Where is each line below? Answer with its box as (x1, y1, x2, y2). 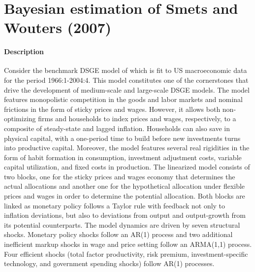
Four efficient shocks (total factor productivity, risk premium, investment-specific (4, 248, 248, 259)
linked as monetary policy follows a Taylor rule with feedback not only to (4, 200, 225, 210)
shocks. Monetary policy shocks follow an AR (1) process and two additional (4, 229, 233, 239)
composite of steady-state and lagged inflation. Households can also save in (4, 123, 230, 133)
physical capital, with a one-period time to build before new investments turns (4, 133, 241, 143)
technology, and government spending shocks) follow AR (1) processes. (4, 258, 215, 269)
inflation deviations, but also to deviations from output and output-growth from (4, 210, 246, 220)
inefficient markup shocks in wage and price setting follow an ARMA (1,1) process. (4, 239, 252, 249)
